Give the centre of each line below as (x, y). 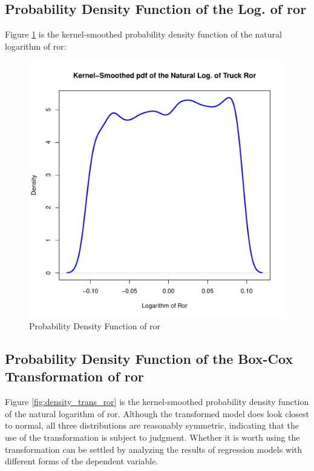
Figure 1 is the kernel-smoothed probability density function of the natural (143, 34)
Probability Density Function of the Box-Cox (149, 358)
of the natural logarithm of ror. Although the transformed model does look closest (157, 413)
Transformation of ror (74, 376)
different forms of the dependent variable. (82, 461)
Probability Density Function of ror (95, 325)
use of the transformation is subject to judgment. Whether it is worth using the (152, 437)
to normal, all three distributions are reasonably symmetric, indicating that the (152, 425)
